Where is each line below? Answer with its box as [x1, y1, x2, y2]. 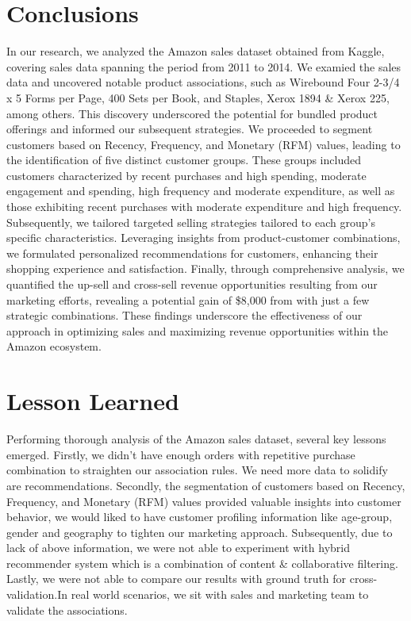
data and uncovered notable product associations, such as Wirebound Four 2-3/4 [6, 74, 400, 90]
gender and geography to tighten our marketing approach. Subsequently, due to [6, 523, 393, 540]
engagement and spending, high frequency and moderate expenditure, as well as [6, 182, 395, 199]
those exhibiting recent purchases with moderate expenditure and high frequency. [6, 198, 402, 215]
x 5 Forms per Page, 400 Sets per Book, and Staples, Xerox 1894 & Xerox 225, [6, 89, 390, 105]
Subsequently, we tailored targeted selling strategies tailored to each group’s [6, 213, 375, 230]
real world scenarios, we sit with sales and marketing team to [71, 586, 369, 603]
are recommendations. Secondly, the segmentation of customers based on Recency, [6, 477, 405, 493]
